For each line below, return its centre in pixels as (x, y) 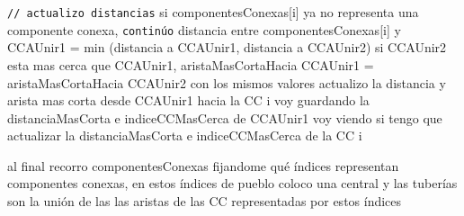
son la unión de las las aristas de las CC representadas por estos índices (205, 201)
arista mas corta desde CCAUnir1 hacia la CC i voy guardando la (188, 100)
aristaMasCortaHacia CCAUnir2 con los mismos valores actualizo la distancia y (227, 82)
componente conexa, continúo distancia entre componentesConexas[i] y (204, 29)
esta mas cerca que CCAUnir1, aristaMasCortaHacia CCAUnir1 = (191, 64)
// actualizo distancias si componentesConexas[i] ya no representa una (213, 12)
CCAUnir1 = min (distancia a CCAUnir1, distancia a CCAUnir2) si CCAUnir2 (227, 47)
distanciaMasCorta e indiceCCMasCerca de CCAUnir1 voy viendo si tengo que (225, 117)
